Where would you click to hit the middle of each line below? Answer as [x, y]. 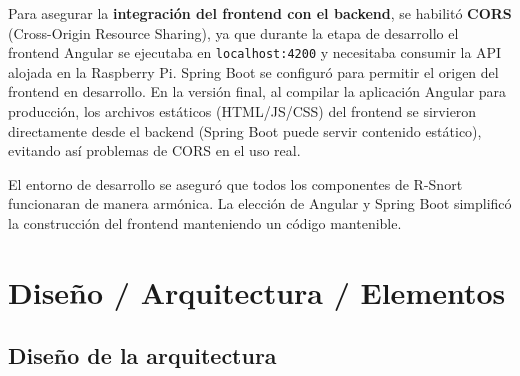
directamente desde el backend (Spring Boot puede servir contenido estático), [245, 130]
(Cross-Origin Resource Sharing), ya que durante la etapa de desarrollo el [233, 32]
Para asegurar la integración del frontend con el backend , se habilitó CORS [260, 13]
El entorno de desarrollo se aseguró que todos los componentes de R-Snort [235, 183]
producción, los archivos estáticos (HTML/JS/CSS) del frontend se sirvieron [242, 111]
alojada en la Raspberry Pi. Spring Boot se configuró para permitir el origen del [253, 71]
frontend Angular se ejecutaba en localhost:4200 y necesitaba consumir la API [255, 52]
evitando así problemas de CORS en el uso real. [154, 150]
